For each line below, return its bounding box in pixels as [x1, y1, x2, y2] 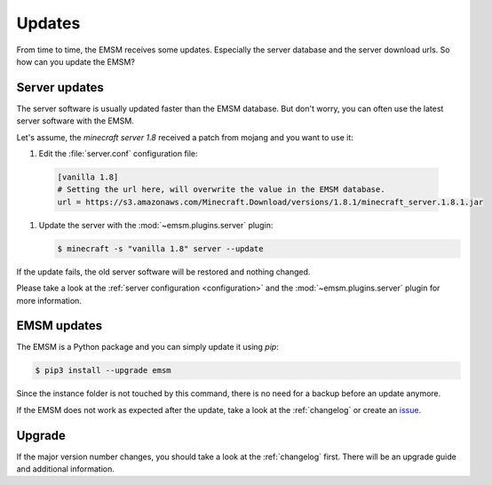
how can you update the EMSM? [16, 56, 135, 67]
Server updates [16, 80, 104, 95]
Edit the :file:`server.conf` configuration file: [38, 148, 199, 159]
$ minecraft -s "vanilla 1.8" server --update [57, 243, 264, 253]
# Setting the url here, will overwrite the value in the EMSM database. [57, 185, 385, 195]
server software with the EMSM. [16, 115, 135, 126]
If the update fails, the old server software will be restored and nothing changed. [16, 266, 311, 277]
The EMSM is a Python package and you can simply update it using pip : [16, 342, 279, 353]
